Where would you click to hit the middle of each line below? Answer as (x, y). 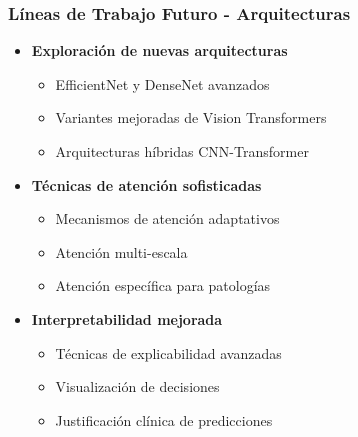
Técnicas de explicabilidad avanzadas (168, 352)
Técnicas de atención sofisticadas (146, 184)
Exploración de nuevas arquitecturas (159, 50)
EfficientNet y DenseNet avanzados (162, 83)
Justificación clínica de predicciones (164, 419)
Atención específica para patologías (163, 285)
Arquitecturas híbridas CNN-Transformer (182, 151)
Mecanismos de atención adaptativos (167, 218)
